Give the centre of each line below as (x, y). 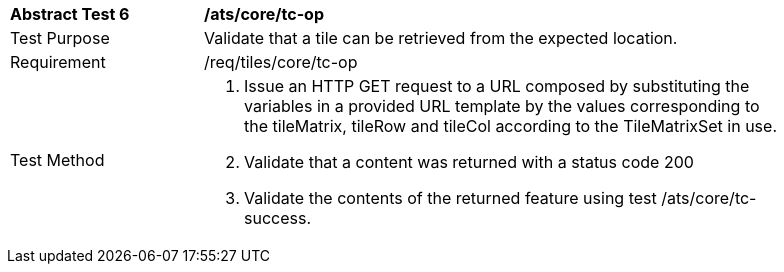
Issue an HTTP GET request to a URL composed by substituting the (497, 86)
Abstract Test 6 (70, 14)
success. (278, 218)
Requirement (58, 62)
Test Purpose (60, 38)
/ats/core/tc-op (264, 14)
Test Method (57, 160)
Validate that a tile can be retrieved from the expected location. (441, 38)
